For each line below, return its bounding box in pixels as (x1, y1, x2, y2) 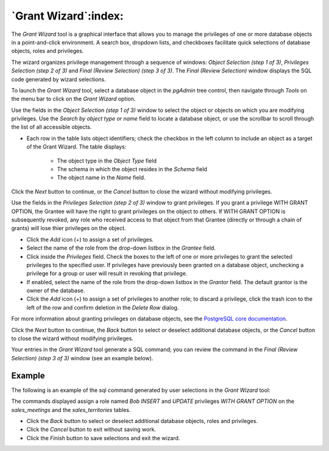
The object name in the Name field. (57, 174, 146, 181)
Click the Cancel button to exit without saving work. (26, 426, 157, 433)
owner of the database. (26, 287, 85, 295)
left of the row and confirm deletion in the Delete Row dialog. (26, 304, 179, 311)
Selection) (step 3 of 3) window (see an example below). (11, 354, 154, 362)
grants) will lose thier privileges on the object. (11, 225, 126, 232)
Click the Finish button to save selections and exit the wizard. (26, 434, 180, 441)
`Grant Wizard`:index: (11, 9, 124, 23)
